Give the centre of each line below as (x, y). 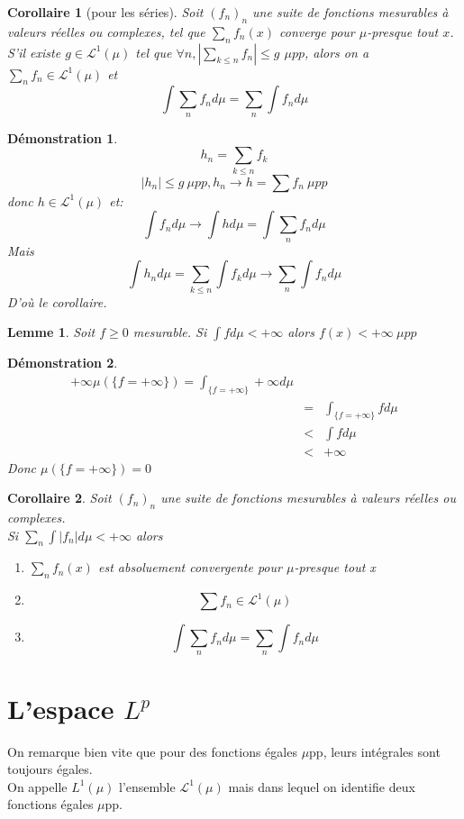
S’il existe (34, 52)
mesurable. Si (170, 332)
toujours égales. (50, 769)
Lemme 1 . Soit (51, 332)
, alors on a (337, 52)
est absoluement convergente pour (190, 567)
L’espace (61, 708)
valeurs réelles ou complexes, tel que (106, 31)
